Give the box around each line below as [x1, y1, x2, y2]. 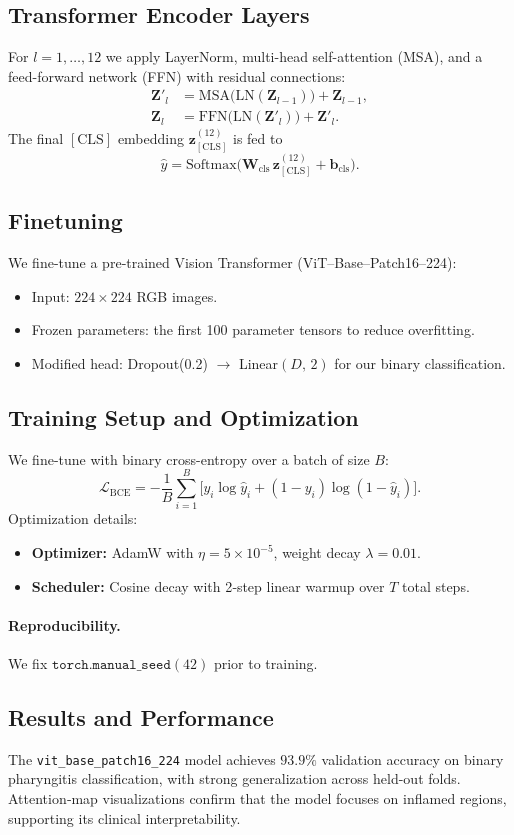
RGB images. [136, 285, 218, 306]
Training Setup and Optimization [8, 401, 359, 432]
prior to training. [213, 653, 318, 673]
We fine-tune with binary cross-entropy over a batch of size [8, 448, 370, 469]
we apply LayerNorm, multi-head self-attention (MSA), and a [105, 46, 483, 67]
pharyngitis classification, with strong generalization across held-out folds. [8, 768, 461, 789]
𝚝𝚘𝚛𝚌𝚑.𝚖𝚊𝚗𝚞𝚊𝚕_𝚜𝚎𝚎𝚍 [51, 658, 171, 672]
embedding [117, 128, 185, 149]
